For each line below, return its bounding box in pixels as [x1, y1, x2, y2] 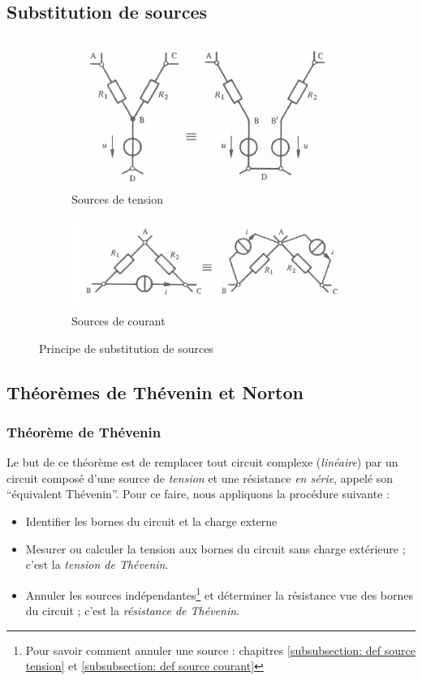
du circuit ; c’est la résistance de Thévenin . [25, 602, 239, 619]
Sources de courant [71, 312, 166, 329]
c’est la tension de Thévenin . [25, 556, 169, 573]
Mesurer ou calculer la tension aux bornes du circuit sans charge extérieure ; [25, 540, 406, 557]
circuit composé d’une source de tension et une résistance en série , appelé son [6, 469, 394, 486]
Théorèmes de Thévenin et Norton [6, 379, 304, 404]
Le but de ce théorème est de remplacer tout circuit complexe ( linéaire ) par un [6, 454, 398, 471]
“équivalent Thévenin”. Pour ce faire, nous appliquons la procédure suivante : [6, 485, 390, 502]
